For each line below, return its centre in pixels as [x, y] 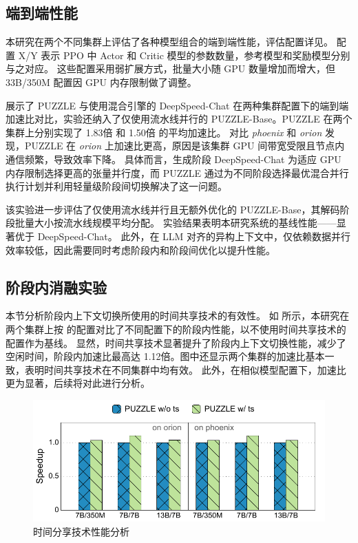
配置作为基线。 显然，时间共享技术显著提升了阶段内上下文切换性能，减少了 [176, 342]
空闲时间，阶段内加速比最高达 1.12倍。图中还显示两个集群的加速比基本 [165, 356]
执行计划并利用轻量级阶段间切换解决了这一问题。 [116, 186]
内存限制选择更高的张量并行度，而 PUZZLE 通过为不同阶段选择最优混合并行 [177, 172]
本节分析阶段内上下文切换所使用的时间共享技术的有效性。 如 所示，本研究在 [178, 316]
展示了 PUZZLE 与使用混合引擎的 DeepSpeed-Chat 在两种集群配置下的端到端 [177, 105]
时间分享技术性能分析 [81, 531]
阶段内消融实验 [56, 287]
